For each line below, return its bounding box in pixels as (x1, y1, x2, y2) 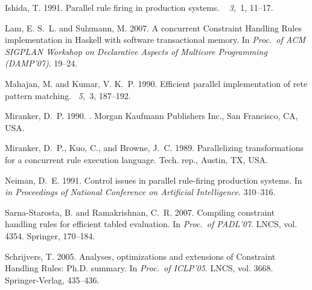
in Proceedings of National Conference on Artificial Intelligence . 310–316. (5, 185, 276, 198)
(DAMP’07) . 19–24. (5, 57, 78, 69)
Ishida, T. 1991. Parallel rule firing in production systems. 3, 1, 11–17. (5, 1, 273, 13)
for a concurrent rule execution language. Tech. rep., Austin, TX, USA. (5, 153, 268, 166)
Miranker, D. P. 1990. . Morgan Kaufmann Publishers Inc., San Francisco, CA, (5, 109, 298, 122)
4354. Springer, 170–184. (5, 229, 95, 242)
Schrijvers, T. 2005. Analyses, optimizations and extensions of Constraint (5, 250, 276, 262)
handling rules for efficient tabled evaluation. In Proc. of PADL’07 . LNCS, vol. (5, 217, 298, 230)
